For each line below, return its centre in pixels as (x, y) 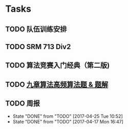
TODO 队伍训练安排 (36, 29)
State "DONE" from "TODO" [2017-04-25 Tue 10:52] (68, 116)
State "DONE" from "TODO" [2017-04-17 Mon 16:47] (68, 121)
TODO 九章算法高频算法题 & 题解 (57, 84)
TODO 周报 (23, 104)
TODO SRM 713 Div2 (38, 47)
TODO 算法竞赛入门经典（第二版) (58, 65)
